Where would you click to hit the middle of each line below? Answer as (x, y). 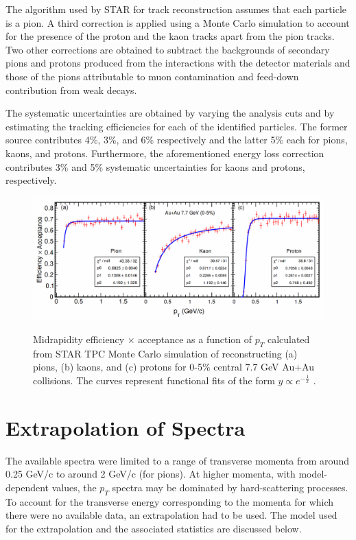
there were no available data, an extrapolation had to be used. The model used (171, 515)
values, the (74, 487)
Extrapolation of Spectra (126, 427)
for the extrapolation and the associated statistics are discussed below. (154, 528)
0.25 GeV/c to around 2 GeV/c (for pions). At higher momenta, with (151, 474)
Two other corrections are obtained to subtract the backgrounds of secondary (168, 49)
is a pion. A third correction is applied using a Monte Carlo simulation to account (178, 22)
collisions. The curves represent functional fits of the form (154, 380)
